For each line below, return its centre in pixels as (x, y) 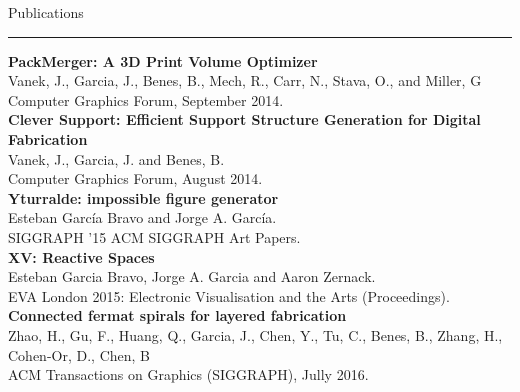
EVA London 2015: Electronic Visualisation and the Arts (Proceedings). (229, 295)
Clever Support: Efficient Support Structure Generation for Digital (244, 119)
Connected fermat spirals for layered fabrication (177, 315)
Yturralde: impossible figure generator (143, 197)
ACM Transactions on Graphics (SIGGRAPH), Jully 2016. (188, 374)
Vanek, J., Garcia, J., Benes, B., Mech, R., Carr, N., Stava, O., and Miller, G (245, 80)
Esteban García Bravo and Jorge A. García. (142, 217)
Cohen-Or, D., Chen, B (79, 354)
